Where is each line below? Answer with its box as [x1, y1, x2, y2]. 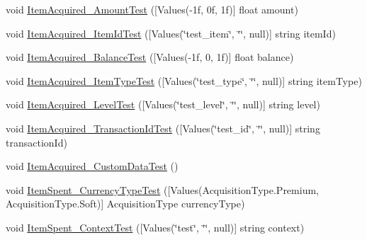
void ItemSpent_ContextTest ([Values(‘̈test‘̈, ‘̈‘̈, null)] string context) [6, 219, 305, 234]
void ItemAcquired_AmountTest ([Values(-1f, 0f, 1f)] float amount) [6, 2, 298, 16]
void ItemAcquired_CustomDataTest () [6, 159, 179, 173]
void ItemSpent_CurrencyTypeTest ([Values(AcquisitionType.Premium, [6, 182, 319, 197]
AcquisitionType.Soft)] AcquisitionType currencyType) [6, 196, 245, 211]
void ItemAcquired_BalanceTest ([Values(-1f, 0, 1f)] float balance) [6, 50, 294, 64]
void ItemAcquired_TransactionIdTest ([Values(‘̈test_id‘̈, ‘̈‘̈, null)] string [6, 120, 320, 135]
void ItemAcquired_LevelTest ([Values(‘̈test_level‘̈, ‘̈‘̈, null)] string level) [6, 97, 320, 112]
